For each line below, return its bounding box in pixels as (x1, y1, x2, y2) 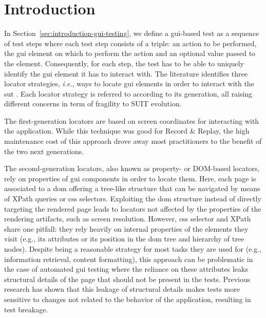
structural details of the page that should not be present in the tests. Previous (4, 273, 251, 284)
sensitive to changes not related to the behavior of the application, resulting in (4, 293, 251, 304)
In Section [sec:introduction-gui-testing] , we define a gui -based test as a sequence (4, 28, 259, 39)
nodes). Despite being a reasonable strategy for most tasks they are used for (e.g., (4, 244, 262, 254)
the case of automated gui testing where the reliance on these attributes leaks (4, 264, 248, 274)
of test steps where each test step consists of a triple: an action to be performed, (4, 38, 257, 48)
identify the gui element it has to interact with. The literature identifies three (4, 68, 248, 79)
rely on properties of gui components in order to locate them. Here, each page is (4, 173, 256, 183)
